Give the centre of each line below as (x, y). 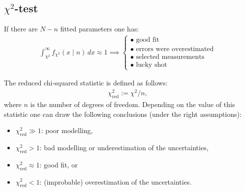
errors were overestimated (175, 49)
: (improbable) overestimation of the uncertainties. (116, 181)
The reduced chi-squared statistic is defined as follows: (86, 83)
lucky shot (152, 65)
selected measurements (170, 57)
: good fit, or (59, 164)
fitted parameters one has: (100, 29)
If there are (21, 29)
